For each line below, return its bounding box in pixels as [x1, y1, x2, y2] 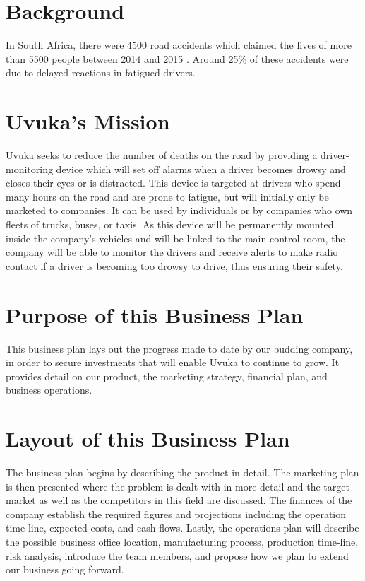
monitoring [6, 161, 53, 176]
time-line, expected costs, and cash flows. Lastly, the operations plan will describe [6, 520, 359, 535]
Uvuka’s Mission [6, 107, 170, 136]
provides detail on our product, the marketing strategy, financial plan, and [6, 368, 328, 383]
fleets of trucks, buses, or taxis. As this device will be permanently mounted [6, 217, 334, 231]
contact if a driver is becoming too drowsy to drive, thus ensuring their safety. [6, 258, 343, 273]
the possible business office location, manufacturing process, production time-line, [6, 534, 359, 548]
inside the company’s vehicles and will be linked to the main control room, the [6, 230, 345, 245]
